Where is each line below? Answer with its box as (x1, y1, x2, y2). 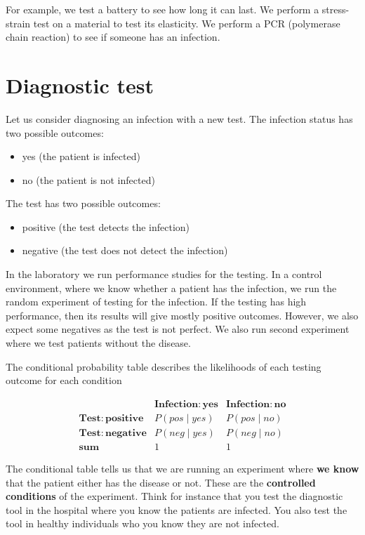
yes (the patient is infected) (22, 149, 140, 164)
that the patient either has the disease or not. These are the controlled (6, 475, 316, 489)
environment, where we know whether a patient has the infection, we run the (6, 280, 337, 295)
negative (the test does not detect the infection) (22, 243, 228, 258)
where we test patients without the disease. (6, 336, 191, 350)
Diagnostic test (6, 70, 154, 99)
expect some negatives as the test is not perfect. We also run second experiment (6, 322, 350, 336)
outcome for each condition (6, 373, 122, 388)
